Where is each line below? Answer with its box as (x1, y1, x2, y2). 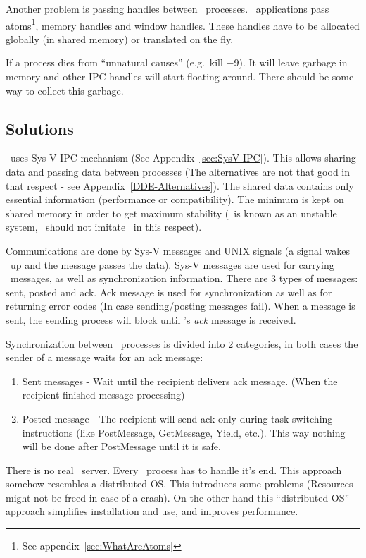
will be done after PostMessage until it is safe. (22, 439, 221, 454)
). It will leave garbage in (239, 55, 348, 70)
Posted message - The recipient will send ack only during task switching (22, 411, 333, 425)
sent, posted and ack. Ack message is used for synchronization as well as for (6, 284, 332, 299)
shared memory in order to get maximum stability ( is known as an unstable (6, 205, 337, 220)
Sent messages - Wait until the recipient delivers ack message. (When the (22, 373, 338, 388)
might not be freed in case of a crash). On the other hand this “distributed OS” (6, 490, 350, 504)
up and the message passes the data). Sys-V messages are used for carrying (10, 257, 334, 272)
